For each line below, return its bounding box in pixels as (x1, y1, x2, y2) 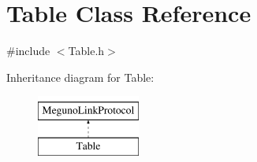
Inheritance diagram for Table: (6, 68, 155, 85)
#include (6, 42, 50, 59)
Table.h (68, 42, 105, 59)
